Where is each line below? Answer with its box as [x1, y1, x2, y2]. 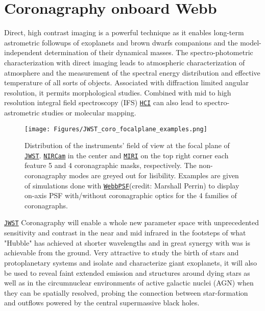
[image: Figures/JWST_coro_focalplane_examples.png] [25, 125, 207, 133]
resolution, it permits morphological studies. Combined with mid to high [4, 87, 231, 98]
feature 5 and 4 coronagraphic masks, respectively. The [25, 160, 197, 171]
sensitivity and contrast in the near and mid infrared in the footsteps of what [4, 227, 246, 238]
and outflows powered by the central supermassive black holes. [4, 297, 200, 308]
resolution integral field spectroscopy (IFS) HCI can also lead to [4, 97, 202, 108]
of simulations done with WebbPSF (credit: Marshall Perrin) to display [25, 180, 239, 190]
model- [240, 37, 261, 47]
